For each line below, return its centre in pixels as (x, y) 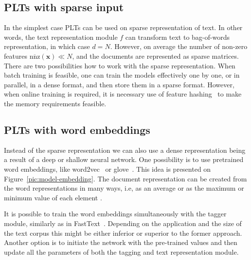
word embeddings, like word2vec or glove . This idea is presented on (108, 169)
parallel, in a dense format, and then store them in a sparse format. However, (119, 84)
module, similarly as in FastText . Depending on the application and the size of (123, 223)
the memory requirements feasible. (55, 103)
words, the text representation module (61, 37)
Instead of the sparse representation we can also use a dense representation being (125, 150)
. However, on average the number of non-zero (179, 46)
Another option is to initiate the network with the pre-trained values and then (121, 242)
